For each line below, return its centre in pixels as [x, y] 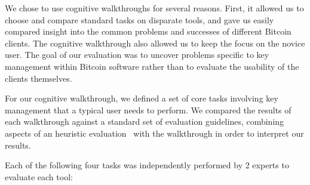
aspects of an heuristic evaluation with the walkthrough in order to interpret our [154, 133]
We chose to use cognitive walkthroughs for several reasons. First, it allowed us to [154, 8]
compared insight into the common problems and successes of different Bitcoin [148, 31]
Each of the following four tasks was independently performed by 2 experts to [147, 165]
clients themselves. [39, 78]
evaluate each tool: [39, 176]
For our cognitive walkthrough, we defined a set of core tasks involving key [142, 98]
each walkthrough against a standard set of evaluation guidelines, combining [145, 121]
